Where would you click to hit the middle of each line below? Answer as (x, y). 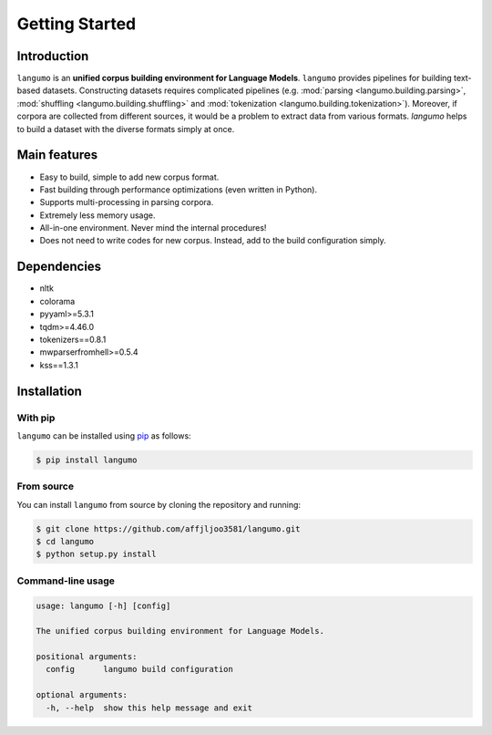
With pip (36, 418)
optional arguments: (82, 695)
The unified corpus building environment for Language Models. (180, 631)
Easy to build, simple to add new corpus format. (129, 177)
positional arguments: (87, 657)
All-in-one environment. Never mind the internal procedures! (153, 228)
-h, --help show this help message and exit (149, 708)
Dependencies (59, 267)
